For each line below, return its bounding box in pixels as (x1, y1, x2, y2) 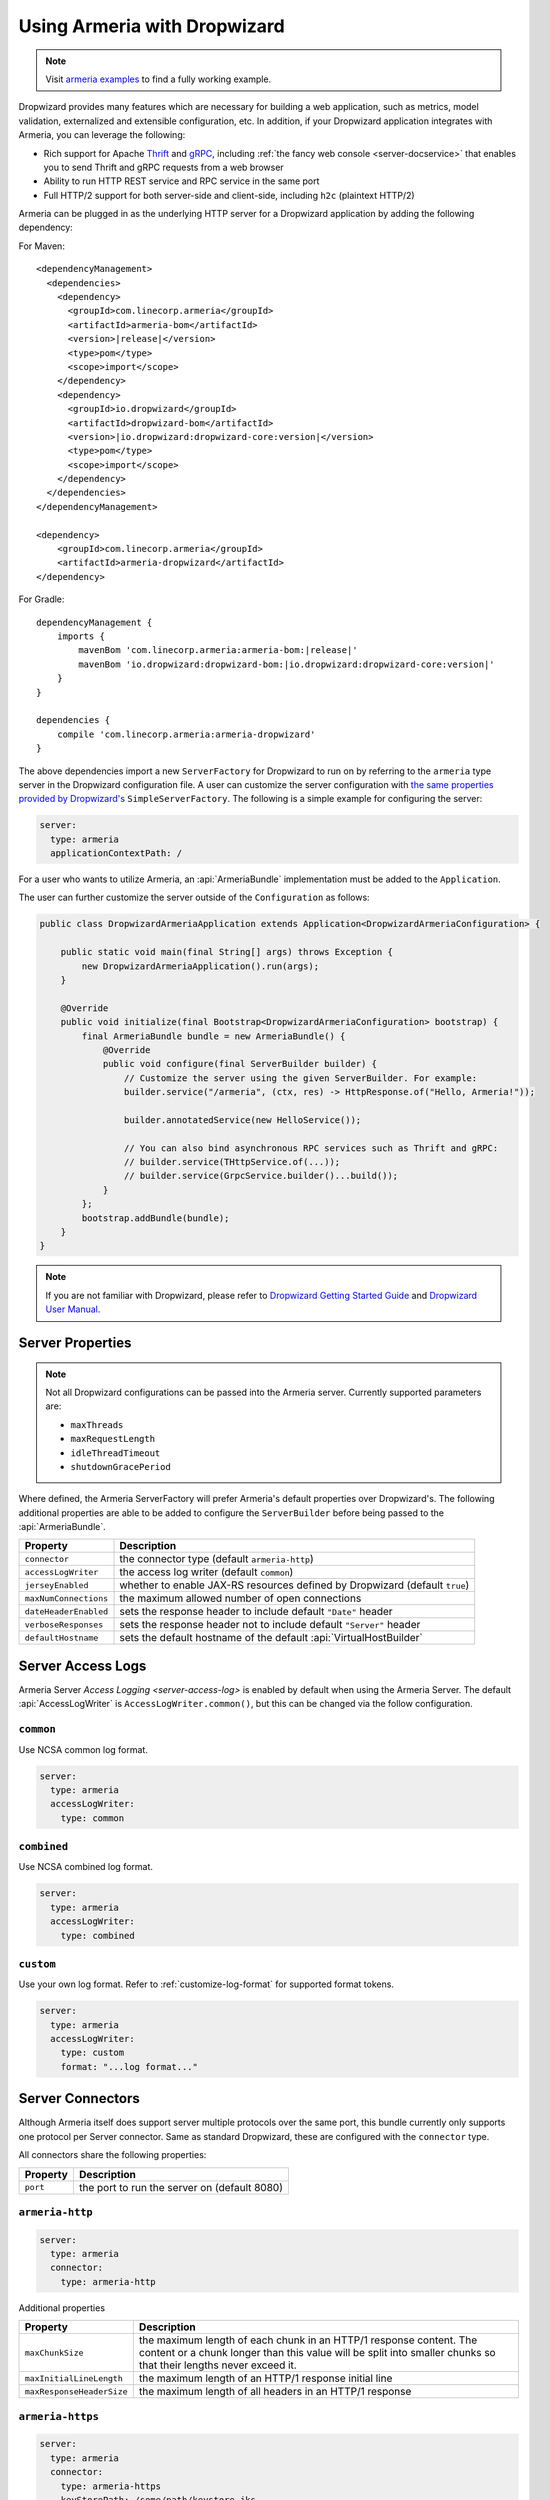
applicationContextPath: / (50, 848, 183, 859)
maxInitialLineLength (24, 2373, 124, 2384)
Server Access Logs (18, 1657, 147, 1674)
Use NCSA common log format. (18, 1743, 149, 1755)
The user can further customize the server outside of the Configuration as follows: (18, 891, 370, 904)
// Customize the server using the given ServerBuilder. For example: (123, 1072, 478, 1084)
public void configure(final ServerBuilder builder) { (102, 1058, 378, 1070)
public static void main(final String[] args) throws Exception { (60, 946, 394, 958)
